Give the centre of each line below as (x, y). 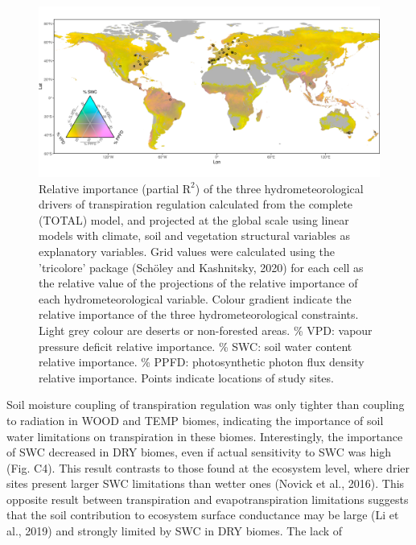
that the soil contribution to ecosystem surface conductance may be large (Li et (203, 515)
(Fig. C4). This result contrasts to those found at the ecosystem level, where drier (208, 467)
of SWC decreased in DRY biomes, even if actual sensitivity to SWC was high (199, 452)
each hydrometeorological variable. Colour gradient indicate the (195, 298)
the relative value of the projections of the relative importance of (198, 283)
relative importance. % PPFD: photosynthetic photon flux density (202, 362)
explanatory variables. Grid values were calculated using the (187, 251)
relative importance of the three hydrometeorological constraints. (199, 314)
